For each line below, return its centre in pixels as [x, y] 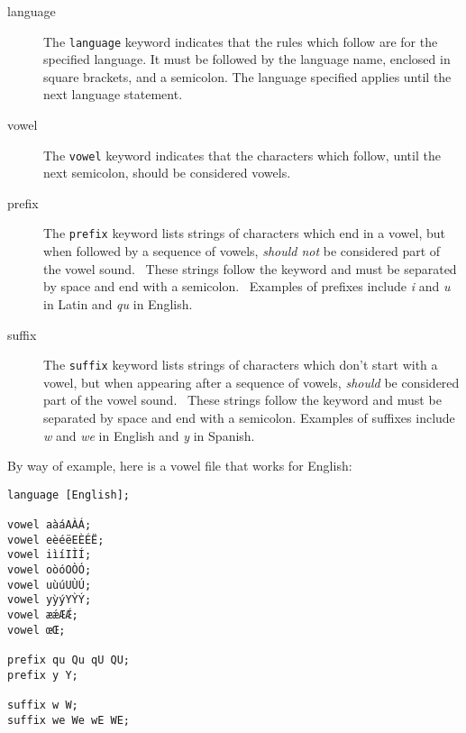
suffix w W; [43, 705]
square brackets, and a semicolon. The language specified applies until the [247, 76]
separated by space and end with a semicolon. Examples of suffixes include [249, 417]
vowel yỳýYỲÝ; [50, 600]
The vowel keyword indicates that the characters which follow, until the [242, 155]
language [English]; [69, 495]
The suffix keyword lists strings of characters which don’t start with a [241, 365]
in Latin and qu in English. [118, 303]
